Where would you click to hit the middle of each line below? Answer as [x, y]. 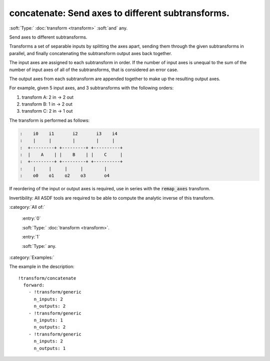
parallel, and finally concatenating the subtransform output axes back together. [91, 53]
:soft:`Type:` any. [39, 246]
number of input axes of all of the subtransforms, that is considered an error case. [94, 70]
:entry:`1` [31, 237]
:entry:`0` [31, 218]
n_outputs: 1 [50, 348]
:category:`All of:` [27, 207]
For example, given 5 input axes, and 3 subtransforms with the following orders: [91, 88]
